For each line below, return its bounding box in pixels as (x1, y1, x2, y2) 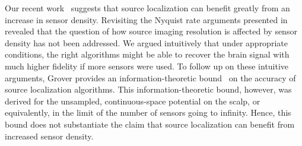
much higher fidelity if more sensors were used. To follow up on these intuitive (5, 59, 289, 72)
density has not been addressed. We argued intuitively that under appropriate (5, 36, 288, 49)
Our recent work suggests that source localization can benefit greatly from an (5, 2, 290, 14)
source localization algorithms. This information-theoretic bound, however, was (5, 83, 292, 96)
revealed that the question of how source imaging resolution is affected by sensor (5, 25, 297, 37)
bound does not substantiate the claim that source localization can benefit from (5, 118, 295, 130)
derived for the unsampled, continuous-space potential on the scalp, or (5, 94, 260, 107)
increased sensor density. (5, 129, 94, 142)
